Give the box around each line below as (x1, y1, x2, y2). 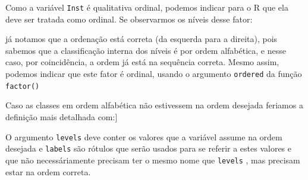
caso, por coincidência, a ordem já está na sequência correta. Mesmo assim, (5, 56, 279, 68)
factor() (5, 82, 40, 91)
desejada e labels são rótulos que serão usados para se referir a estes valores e (5, 142, 292, 155)
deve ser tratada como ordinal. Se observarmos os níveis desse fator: (5, 12, 253, 25)
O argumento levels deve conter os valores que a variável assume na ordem (5, 130, 282, 143)
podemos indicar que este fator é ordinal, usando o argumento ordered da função (5, 67, 302, 80)
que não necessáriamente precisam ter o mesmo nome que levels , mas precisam (5, 153, 300, 166)
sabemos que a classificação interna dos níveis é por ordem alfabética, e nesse (5, 44, 286, 56)
